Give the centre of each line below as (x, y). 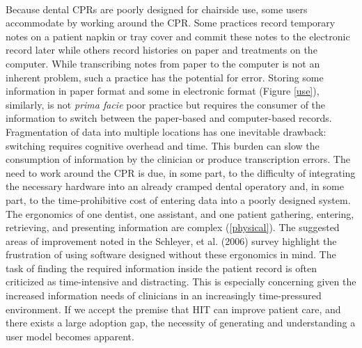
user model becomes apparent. (70, 336)
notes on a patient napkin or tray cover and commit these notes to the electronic (178, 36)
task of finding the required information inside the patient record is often (161, 268)
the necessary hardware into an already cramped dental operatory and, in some (175, 186)
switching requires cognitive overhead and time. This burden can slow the (163, 145)
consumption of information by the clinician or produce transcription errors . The (178, 159)
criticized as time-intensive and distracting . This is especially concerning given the (181, 282)
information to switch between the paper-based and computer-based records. (169, 118)
